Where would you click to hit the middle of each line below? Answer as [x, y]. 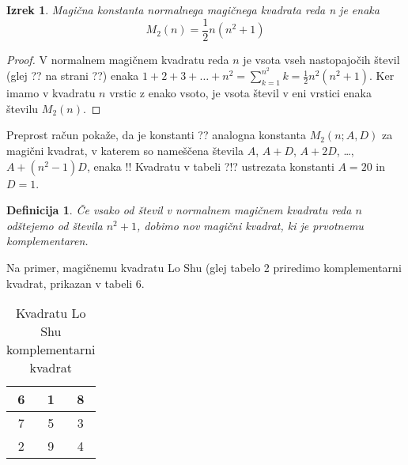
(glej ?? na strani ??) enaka [73, 76]
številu [23, 108]
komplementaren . [47, 241]
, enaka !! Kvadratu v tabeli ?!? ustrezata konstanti [210, 166]
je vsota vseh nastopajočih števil [321, 59]
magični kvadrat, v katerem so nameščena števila [125, 151]
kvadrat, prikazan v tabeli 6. [76, 283]
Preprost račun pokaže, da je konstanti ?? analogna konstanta [156, 135]
